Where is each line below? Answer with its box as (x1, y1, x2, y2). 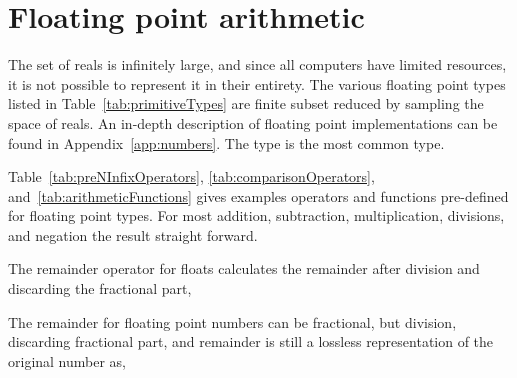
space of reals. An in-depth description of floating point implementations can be (8, 112, 498, 133)
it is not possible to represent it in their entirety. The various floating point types (8, 73, 506, 94)
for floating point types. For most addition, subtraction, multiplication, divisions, (8, 205, 505, 226)
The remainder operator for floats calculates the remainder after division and (8, 258, 480, 279)
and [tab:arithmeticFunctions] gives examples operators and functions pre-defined (8, 185, 509, 206)
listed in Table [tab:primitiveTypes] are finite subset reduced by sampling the (8, 93, 484, 114)
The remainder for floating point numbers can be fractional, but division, (8, 311, 457, 332)
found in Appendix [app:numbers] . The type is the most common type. (8, 132, 445, 153)
